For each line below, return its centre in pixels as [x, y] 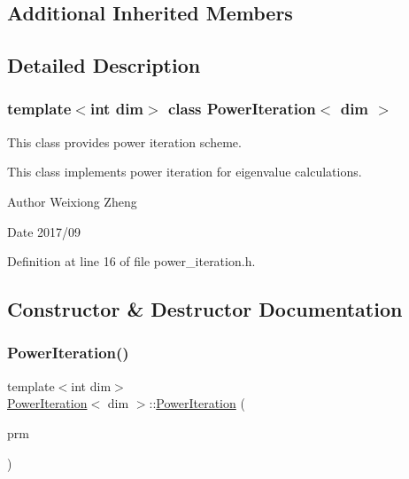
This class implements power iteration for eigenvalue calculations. [185, 172]
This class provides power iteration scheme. [124, 141]
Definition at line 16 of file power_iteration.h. [131, 261]
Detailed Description [104, 65]
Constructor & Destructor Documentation [205, 309]
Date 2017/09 [44, 231]
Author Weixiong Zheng [72, 201]
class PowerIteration [242, 109]
